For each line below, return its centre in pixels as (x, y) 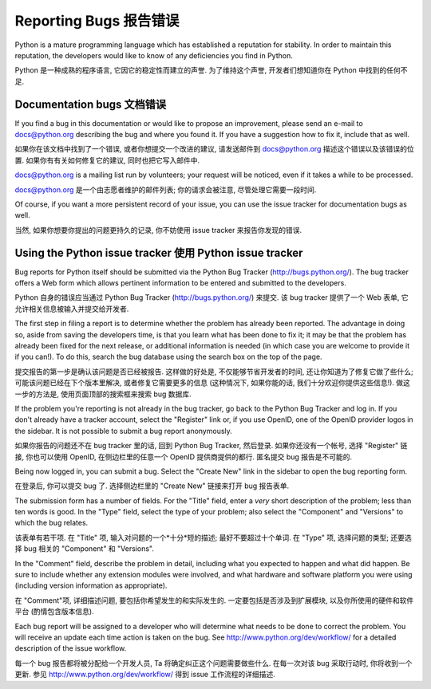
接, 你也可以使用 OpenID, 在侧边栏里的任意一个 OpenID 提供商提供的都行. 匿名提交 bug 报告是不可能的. (184, 457)
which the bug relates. (51, 523)
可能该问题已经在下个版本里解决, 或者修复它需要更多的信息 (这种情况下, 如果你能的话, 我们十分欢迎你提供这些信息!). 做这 (213, 383)
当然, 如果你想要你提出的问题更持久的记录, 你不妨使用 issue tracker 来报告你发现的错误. (158, 230)
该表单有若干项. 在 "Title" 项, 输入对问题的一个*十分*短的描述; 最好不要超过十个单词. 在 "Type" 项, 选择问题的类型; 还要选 (213, 537)
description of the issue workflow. (71, 648)
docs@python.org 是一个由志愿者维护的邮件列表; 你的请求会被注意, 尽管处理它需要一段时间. (166, 189)
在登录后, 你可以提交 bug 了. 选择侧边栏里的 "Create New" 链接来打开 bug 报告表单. (152, 486)
